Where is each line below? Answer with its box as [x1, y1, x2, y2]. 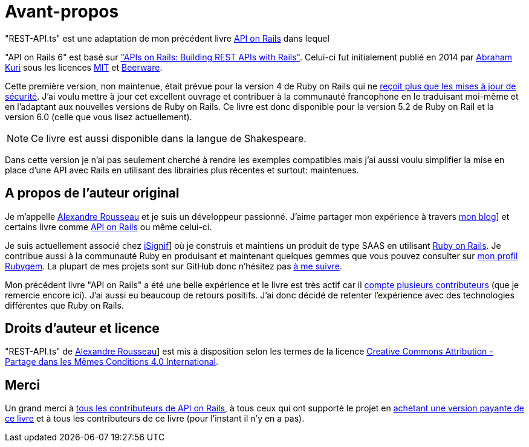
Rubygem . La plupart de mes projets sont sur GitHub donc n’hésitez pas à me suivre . [5, 260, 342, 271]
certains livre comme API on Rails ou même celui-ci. [5, 221, 212, 232]
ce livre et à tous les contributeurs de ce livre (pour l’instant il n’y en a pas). [5, 413, 305, 424]
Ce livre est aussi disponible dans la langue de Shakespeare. [31, 132, 307, 144]
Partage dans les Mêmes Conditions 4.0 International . [5, 356, 218, 367]
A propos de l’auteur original [5, 185, 180, 201]
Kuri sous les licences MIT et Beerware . [5, 62, 163, 72]
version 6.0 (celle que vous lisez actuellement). [5, 111, 192, 122]
